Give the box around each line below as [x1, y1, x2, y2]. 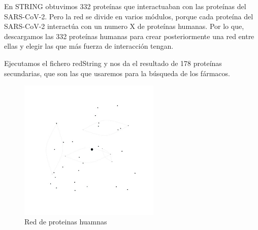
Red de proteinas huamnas [24, 216, 107, 227]
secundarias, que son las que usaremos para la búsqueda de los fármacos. [4, 68, 230, 78]
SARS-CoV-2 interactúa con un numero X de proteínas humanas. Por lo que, [4, 21, 244, 31]
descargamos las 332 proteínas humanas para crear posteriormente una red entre [4, 30, 254, 41]
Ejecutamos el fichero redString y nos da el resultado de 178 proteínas [4, 57, 222, 68]
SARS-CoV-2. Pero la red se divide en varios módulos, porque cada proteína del [4, 11, 253, 21]
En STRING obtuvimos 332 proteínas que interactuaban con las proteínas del [4, 1, 246, 11]
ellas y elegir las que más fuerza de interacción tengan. [4, 41, 174, 51]
